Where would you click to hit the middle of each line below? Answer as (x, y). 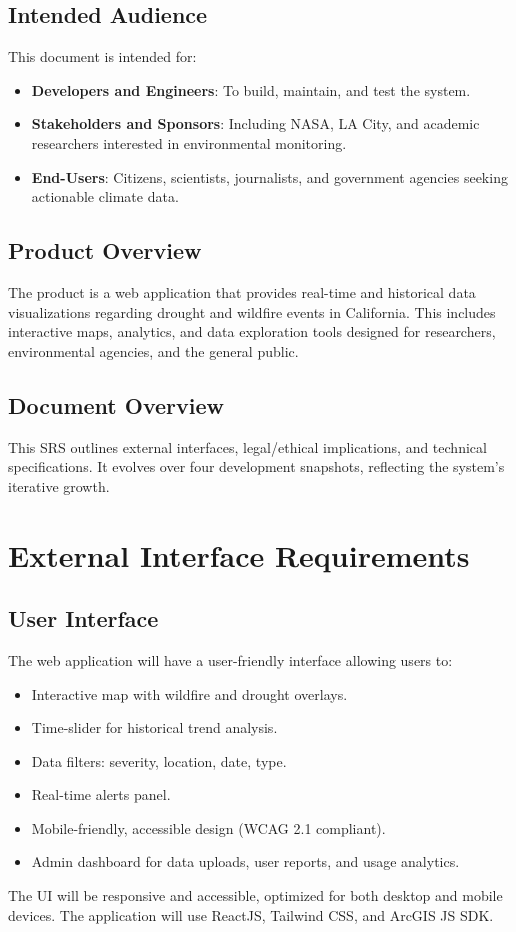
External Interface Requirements (239, 554)
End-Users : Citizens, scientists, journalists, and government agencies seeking (269, 176)
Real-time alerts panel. (101, 794)
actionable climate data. (105, 196)
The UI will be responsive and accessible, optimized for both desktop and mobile (255, 895)
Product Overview (105, 250)
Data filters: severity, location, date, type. (159, 760)
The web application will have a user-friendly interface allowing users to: (230, 659)
